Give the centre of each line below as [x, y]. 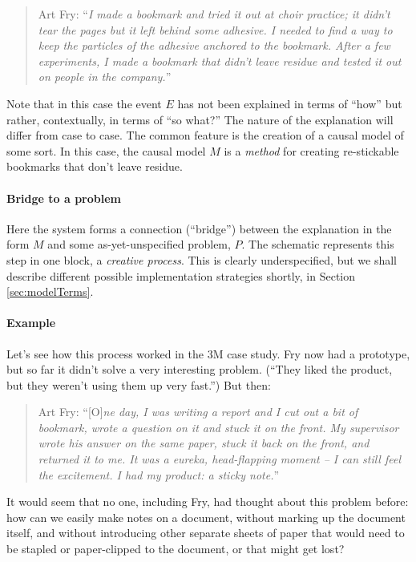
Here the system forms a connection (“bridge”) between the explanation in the [199, 228]
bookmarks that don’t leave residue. [95, 166]
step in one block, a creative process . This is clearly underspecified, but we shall [202, 259]
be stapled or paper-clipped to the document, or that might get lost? [176, 549]
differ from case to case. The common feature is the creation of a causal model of [205, 135]
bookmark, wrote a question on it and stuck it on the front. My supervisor [218, 427]
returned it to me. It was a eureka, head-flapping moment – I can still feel [220, 459]
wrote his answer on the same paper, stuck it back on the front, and [204, 443]
